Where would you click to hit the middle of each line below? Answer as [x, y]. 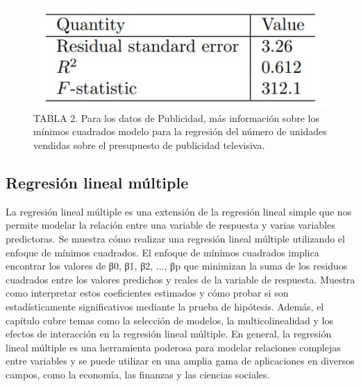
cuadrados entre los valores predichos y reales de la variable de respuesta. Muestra [180, 279]
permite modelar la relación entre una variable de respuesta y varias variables [170, 225]
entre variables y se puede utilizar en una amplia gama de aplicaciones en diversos [180, 361]
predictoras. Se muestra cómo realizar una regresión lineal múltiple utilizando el [175, 238]
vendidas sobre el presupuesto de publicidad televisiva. [149, 144]
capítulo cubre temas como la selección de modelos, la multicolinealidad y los [170, 320]
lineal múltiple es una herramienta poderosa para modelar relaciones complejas [173, 347]
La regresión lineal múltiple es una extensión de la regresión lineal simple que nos [179, 211]
